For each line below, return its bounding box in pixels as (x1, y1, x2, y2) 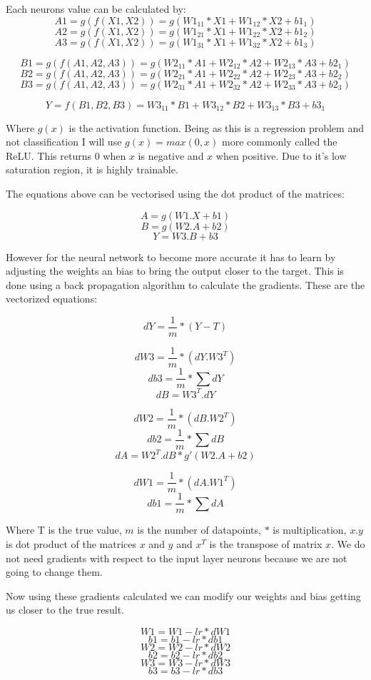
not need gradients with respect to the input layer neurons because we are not (6, 550, 347, 565)
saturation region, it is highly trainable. (6, 162, 178, 177)
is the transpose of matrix (209, 536, 322, 551)
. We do (331, 536, 365, 551)
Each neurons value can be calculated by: (6, 1, 186, 16)
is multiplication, (273, 522, 347, 537)
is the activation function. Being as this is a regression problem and (68, 120, 364, 135)
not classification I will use (6, 134, 122, 149)
